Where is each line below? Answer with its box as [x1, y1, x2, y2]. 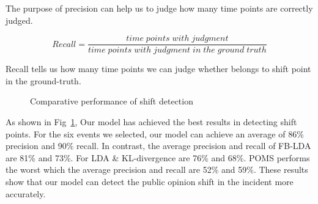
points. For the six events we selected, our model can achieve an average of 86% [6, 127, 304, 140]
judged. [6, 13, 33, 26]
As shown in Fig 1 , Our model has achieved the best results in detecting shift [6, 115, 297, 128]
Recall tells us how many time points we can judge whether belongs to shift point [6, 62, 311, 75]
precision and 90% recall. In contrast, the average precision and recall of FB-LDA [6, 139, 311, 152]
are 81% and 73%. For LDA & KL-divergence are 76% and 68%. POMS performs [6, 151, 310, 164]
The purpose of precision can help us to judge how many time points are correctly [6, 2, 313, 14]
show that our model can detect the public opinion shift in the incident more [6, 175, 294, 188]
